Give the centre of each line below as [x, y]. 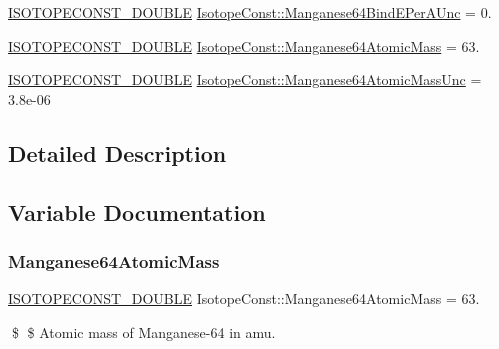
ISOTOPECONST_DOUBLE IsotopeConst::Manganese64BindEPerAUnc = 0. [250, 12]
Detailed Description [117, 152]
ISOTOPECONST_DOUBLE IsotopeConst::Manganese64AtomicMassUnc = [245, 79]
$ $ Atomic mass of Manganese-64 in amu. [143, 331]
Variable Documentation [137, 211]
